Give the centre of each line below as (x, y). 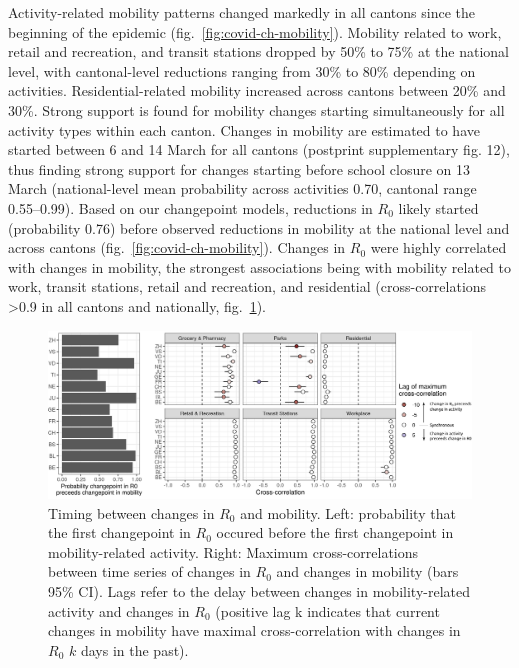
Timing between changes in (131, 512)
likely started (438, 207)
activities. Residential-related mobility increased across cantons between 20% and (257, 90)
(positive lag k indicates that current (327, 610)
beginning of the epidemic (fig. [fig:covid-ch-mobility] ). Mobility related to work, (255, 31)
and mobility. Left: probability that (348, 512)
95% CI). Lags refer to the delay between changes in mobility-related (259, 590)
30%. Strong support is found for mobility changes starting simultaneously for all (256, 109)
